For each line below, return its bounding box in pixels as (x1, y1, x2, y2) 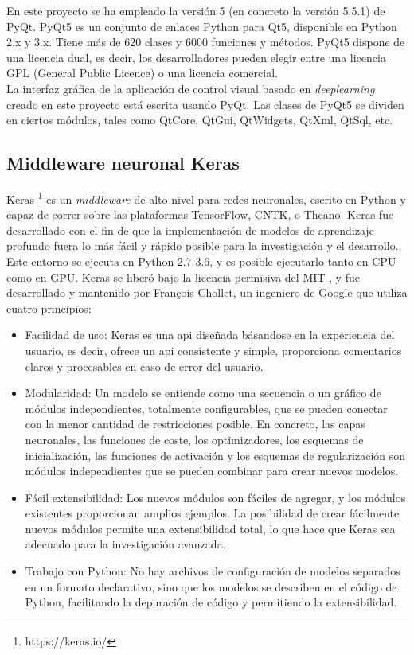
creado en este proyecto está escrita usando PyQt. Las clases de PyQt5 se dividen (6, 96, 404, 112)
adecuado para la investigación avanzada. (25, 536, 226, 552)
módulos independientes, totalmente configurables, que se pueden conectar (25, 400, 388, 416)
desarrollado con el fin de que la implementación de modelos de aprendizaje (6, 221, 374, 238)
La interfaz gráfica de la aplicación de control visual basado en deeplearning (6, 80, 375, 96)
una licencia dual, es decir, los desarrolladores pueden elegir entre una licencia (6, 49, 386, 65)
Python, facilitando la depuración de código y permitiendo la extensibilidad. (25, 594, 397, 610)
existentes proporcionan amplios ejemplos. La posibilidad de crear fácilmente (25, 505, 400, 521)
